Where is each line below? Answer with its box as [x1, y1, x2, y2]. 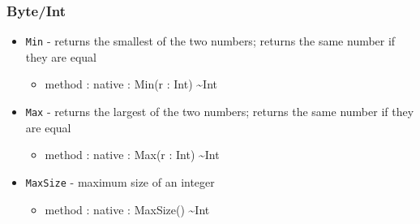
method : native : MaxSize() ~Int [45, 200, 210, 218]
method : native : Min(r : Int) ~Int [45, 75, 217, 93]
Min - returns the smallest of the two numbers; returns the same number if [25, 32, 396, 50]
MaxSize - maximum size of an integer [25, 173, 215, 190]
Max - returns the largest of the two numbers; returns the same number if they [25, 103, 414, 120]
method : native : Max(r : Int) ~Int [45, 146, 220, 163]
